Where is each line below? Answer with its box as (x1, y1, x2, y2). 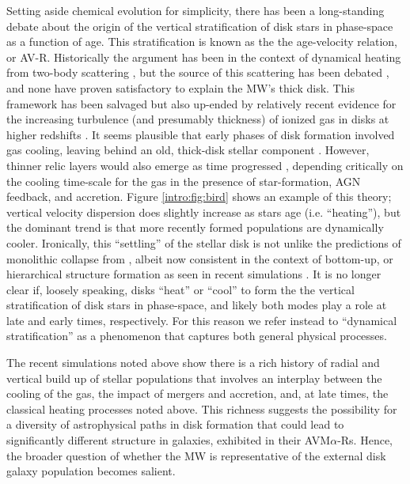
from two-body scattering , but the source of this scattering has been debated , (6, 64, 389, 81)
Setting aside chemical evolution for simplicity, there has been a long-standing (6, 2, 385, 18)
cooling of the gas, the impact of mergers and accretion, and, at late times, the (6, 385, 389, 402)
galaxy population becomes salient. (6, 463, 176, 479)
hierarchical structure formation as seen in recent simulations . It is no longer (6, 266, 382, 282)
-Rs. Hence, (337, 432, 393, 448)
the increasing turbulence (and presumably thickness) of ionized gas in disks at (6, 111, 389, 127)
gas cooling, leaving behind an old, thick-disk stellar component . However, (6, 142, 370, 158)
